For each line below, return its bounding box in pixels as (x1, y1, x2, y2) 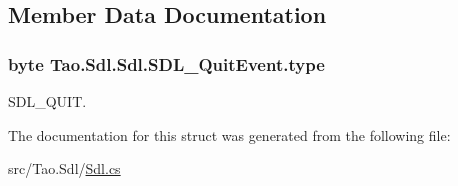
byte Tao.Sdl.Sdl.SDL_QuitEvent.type (8, 51, 325, 76)
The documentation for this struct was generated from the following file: (8, 124, 451, 145)
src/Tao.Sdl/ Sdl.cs (8, 158, 121, 179)
